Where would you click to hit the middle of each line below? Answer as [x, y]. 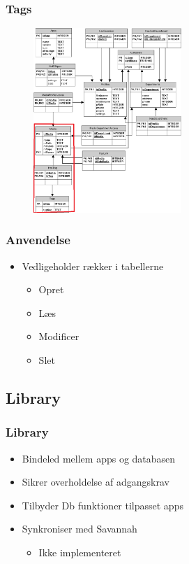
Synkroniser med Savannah [80, 529]
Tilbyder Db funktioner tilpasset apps [103, 505]
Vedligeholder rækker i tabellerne [93, 266]
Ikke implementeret [80, 552]
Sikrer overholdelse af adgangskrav [96, 482]
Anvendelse [38, 240]
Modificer [59, 336]
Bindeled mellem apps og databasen [99, 458]
